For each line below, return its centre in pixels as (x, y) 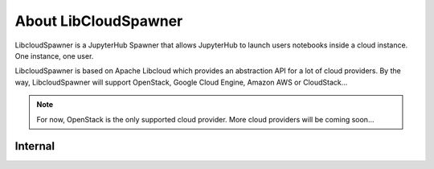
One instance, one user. (54, 56)
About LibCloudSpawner (99, 21)
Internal (35, 146)
